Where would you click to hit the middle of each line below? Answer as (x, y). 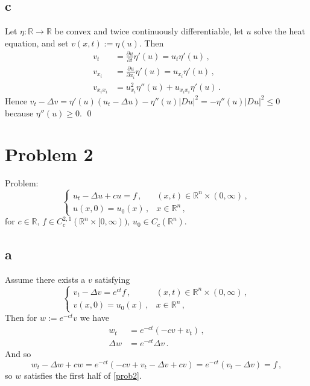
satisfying (112, 279)
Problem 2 (49, 154)
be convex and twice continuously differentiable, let (149, 31)
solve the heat (280, 31)
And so (18, 354)
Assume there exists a (45, 279)
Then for (21, 318)
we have (94, 318)
